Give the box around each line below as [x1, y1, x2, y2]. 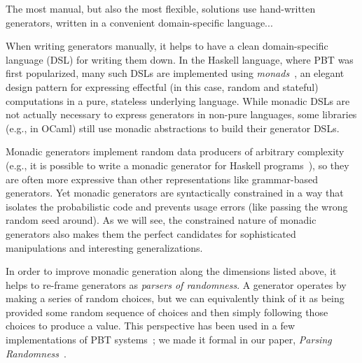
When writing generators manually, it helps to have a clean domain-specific [6, 38, 328, 53]
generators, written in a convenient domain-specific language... [6, 15, 273, 29]
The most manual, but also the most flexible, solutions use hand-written [6, 1, 316, 15]
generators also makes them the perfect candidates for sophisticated [6, 226, 296, 241]
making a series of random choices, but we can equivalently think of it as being [6, 291, 344, 306]
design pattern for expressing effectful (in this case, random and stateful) [6, 79, 319, 94]
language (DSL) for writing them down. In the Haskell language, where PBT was [6, 52, 354, 66]
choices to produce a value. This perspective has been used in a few [6, 318, 295, 333]
